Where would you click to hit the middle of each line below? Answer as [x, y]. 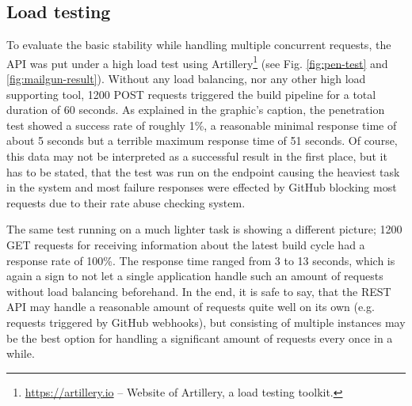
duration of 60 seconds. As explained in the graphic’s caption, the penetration [196, 110]
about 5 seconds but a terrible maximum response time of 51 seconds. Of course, [202, 140]
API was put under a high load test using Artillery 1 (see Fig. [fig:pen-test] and [197, 62]
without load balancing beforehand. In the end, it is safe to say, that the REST [199, 291]
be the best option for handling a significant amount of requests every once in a [200, 338]
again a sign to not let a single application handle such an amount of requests [195, 276]
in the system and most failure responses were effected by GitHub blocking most [202, 187]
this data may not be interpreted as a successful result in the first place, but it [197, 156]
